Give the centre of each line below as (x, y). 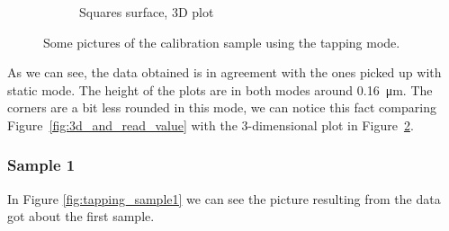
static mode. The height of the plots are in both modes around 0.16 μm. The (220, 89)
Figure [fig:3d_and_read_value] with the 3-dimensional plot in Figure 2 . (211, 124)
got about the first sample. (81, 216)
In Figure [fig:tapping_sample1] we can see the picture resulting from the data (224, 198)
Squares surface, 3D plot (147, 12)
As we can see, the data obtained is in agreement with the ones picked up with (224, 72)
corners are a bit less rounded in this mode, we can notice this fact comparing (222, 107)
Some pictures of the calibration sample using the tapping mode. (222, 42)
